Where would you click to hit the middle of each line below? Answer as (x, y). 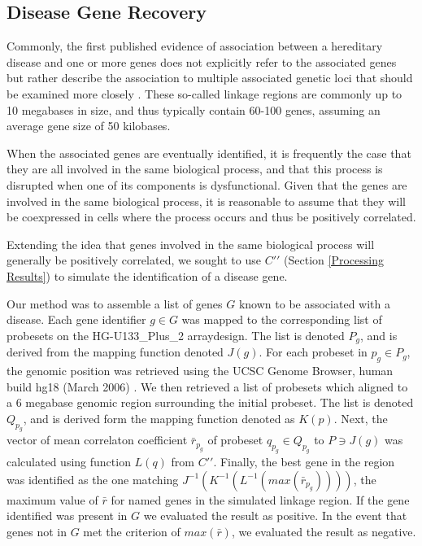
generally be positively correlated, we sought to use (134, 260)
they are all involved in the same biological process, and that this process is (195, 169)
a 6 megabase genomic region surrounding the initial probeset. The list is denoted (210, 402)
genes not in (37, 532)
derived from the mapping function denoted (115, 352)
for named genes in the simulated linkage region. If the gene (260, 499)
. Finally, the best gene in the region (304, 462)
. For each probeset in (313, 352)
